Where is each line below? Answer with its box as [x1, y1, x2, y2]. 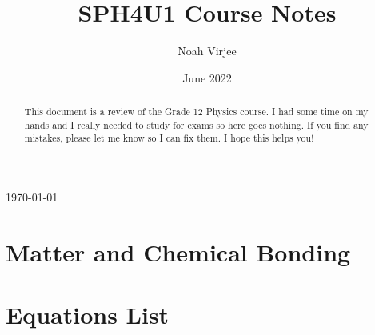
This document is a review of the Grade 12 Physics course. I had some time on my [24, 105, 369, 118]
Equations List [6, 298, 170, 331]
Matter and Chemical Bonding [6, 235, 351, 268]
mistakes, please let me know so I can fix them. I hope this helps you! [24, 131, 314, 145]
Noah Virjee [178, 42, 237, 59]
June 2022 [182, 69, 232, 86]
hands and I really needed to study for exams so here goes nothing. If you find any [24, 118, 369, 131]
